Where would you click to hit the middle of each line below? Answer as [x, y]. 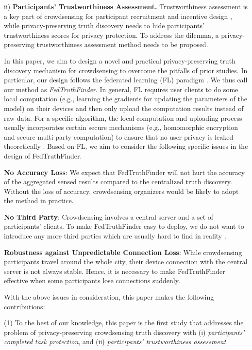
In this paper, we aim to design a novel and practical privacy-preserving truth [120, 60]
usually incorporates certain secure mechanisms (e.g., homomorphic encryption [121, 127]
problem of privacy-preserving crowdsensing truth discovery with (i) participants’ [124, 332]
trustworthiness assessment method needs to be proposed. [122, 44]
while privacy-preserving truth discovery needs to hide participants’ [104, 25]
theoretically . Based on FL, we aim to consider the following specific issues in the [126, 146]
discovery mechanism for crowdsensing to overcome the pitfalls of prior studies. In [126, 70]
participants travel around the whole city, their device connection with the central [126, 262]
